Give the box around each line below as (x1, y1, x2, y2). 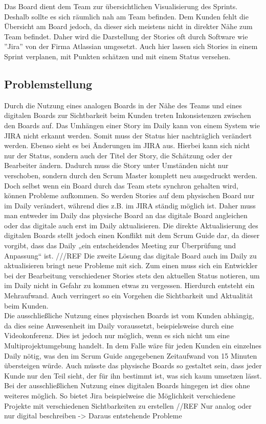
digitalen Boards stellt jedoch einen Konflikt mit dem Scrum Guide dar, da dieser (4, 230, 260, 241)
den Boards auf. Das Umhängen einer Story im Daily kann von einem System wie (4, 120, 260, 130)
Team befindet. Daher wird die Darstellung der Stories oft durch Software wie (4, 31, 248, 41)
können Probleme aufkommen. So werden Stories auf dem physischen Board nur (4, 190, 255, 201)
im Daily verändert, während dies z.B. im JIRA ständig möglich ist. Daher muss (4, 200, 256, 210)
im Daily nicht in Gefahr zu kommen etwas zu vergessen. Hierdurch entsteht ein (4, 280, 255, 291)
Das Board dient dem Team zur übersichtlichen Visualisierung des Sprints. (4, 1, 238, 11)
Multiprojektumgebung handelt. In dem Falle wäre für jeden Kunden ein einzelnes (4, 340, 261, 351)
